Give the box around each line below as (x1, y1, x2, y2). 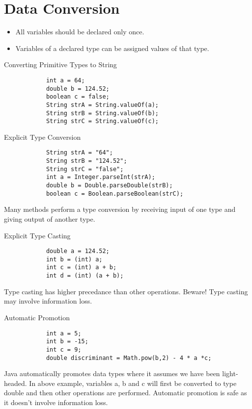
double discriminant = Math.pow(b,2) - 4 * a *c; (46, 354, 212, 361)
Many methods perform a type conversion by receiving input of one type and (4, 204, 236, 214)
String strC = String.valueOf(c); (46, 118, 159, 125)
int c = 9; (46, 346, 82, 353)
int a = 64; (46, 77, 85, 84)
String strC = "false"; (46, 165, 124, 173)
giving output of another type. (4, 213, 95, 224)
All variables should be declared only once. (15, 26, 144, 37)
